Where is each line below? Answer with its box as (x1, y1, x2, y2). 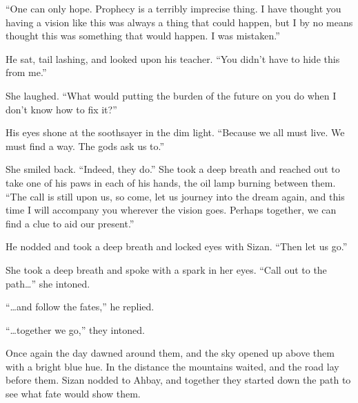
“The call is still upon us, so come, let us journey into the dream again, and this (6, 189, 345, 203)
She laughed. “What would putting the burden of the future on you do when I (6, 88, 337, 102)
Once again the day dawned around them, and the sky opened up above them (6, 346, 335, 360)
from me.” (6, 65, 47, 79)
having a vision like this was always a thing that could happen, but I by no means (6, 15, 353, 29)
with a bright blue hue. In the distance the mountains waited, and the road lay (6, 359, 339, 373)
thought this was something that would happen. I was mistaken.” (6, 28, 280, 43)
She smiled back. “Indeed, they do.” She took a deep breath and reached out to (6, 162, 340, 176)
